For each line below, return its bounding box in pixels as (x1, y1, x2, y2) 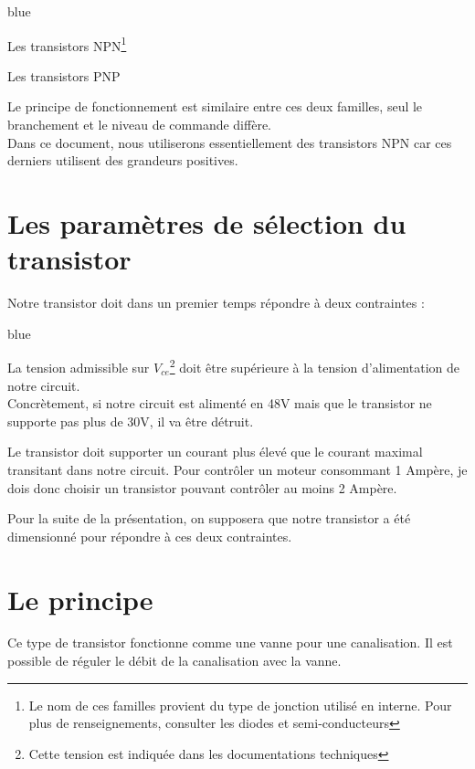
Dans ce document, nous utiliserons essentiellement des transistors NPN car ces (7, 132, 452, 152)
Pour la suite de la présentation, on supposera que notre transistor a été (7, 509, 411, 528)
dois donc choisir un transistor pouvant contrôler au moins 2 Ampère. (7, 478, 397, 497)
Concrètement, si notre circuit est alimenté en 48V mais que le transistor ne (7, 394, 432, 413)
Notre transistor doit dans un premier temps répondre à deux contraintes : (7, 293, 425, 312)
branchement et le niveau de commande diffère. (7, 115, 271, 134)
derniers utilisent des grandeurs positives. (7, 151, 238, 170)
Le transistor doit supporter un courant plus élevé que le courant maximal (7, 442, 423, 461)
